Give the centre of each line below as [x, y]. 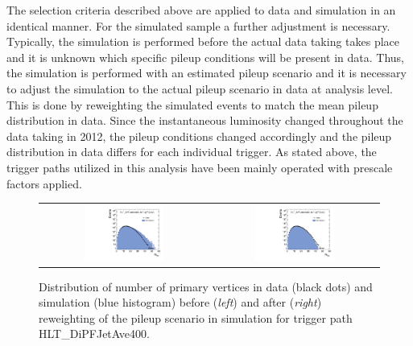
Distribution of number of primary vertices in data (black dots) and [206, 286]
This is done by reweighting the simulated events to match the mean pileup [192, 104]
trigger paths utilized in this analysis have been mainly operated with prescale [200, 167]
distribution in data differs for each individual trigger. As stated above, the [192, 152]
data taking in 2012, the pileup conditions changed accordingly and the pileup [199, 136]
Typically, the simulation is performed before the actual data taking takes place [203, 41]
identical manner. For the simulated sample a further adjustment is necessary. [198, 25]
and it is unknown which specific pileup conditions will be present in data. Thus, [205, 57]
